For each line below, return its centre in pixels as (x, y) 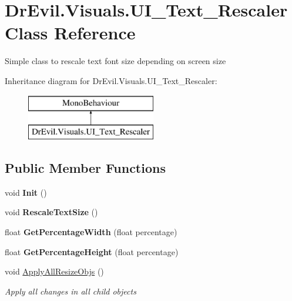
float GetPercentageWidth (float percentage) (91, 232)
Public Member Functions (85, 168)
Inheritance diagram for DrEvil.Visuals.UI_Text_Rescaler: (111, 80)
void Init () (26, 192)
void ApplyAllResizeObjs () (54, 271)
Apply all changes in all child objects (71, 291)
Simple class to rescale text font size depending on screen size (115, 61)
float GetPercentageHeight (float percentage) (92, 251)
